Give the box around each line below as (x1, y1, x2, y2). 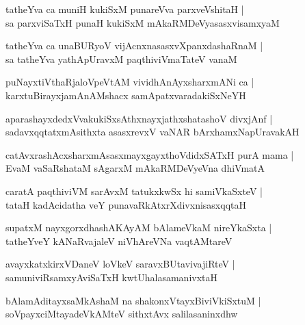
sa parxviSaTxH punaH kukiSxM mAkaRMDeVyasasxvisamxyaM (5, 15, 280, 29)
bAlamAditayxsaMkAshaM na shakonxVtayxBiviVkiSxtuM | (5, 293, 261, 307)
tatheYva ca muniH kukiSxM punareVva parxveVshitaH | (5, 2, 244, 16)
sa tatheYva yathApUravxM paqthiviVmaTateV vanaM (5, 51, 237, 66)
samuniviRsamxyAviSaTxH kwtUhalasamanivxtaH (5, 270, 218, 284)
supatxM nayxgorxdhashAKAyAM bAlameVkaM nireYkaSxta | (5, 220, 272, 235)
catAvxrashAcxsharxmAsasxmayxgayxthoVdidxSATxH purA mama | (5, 147, 294, 161)
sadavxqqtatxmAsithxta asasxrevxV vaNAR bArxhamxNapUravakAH (5, 125, 300, 139)
